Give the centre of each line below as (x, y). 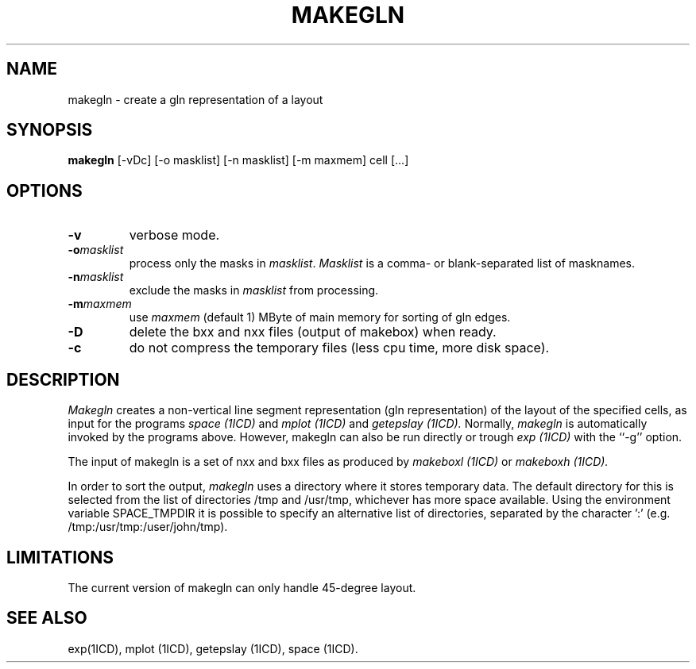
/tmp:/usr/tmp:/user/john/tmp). (148, 527)
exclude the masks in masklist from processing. (254, 290)
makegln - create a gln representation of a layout (195, 99)
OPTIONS (44, 190)
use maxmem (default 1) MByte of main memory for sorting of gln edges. (320, 317)
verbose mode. (174, 235)
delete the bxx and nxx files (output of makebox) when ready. (313, 332)
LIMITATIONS (60, 557)
